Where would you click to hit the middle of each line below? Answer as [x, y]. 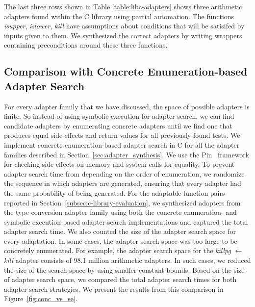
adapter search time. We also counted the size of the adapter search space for [120, 231]
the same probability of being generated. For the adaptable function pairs [115, 192]
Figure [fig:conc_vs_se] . [41, 298]
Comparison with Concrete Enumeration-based [126, 71]
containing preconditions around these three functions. [86, 45]
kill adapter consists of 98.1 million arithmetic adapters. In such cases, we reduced [127, 260]
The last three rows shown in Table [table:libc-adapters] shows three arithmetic [123, 6]
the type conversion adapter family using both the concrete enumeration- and [120, 212]
